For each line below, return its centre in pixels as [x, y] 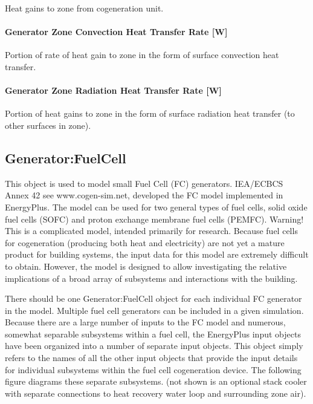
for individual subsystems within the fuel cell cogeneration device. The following [153, 369]
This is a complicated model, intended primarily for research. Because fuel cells [151, 231]
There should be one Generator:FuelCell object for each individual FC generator [153, 298]
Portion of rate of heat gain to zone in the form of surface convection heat [142, 55]
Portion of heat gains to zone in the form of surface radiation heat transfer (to [150, 113]
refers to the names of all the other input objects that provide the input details [151, 358]
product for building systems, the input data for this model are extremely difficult [157, 254]
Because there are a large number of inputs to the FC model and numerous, [145, 322]
